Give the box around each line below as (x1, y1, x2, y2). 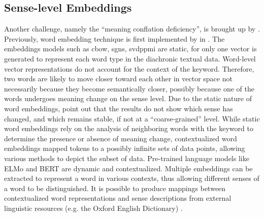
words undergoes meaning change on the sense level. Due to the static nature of (4, 93, 252, 104)
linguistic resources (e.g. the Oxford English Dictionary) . (4, 202, 183, 213)
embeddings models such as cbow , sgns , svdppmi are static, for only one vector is (4, 43, 257, 54)
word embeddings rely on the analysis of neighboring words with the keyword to (4, 123, 253, 134)
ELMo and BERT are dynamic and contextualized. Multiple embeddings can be (4, 163, 253, 173)
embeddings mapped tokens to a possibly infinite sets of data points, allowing (4, 143, 245, 153)
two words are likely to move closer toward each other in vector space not (4, 73, 233, 84)
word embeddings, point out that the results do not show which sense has (4, 103, 233, 113)
